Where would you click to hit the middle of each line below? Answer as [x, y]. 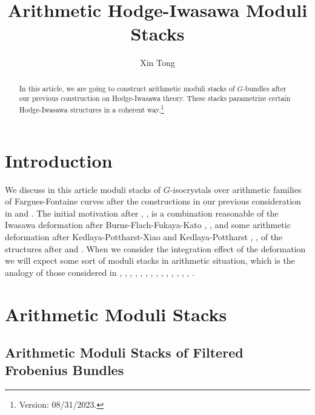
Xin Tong [157, 63]
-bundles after [264, 88]
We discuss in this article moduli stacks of [83, 189]
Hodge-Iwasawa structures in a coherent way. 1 [91, 109]
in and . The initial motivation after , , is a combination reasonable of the [142, 213]
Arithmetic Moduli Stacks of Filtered [124, 352]
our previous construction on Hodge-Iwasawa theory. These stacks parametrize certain [155, 98]
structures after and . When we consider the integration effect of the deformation [155, 248]
